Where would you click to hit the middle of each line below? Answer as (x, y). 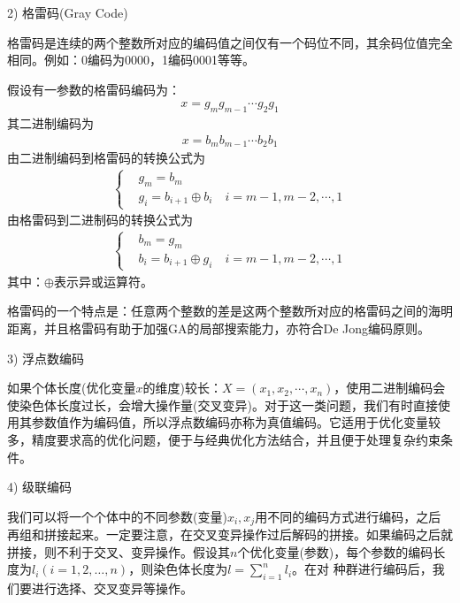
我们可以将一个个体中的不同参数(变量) (117, 516)
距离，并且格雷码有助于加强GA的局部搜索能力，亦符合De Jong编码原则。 (219, 328)
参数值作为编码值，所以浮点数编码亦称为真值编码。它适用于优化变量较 (236, 422)
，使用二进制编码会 (390, 388)
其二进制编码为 (50, 123)
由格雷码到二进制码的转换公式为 (100, 220)
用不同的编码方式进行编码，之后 (348, 516)
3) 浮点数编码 (46, 358)
